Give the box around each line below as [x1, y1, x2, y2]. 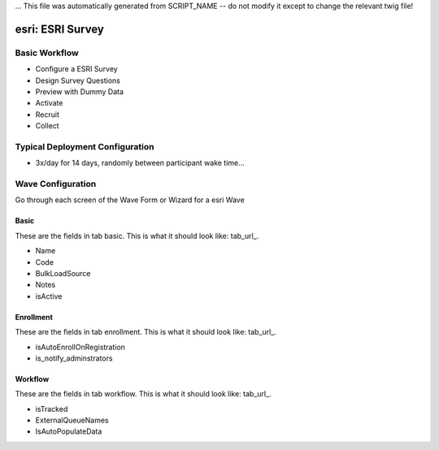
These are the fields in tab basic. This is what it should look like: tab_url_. [15, 231, 259, 240]
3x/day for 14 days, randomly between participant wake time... [35, 158, 246, 168]
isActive [35, 291, 63, 301]
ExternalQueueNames [35, 415, 109, 426]
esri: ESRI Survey [15, 22, 105, 36]
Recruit [35, 110, 60, 119]
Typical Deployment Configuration [15, 141, 154, 152]
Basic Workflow [15, 47, 79, 58]
